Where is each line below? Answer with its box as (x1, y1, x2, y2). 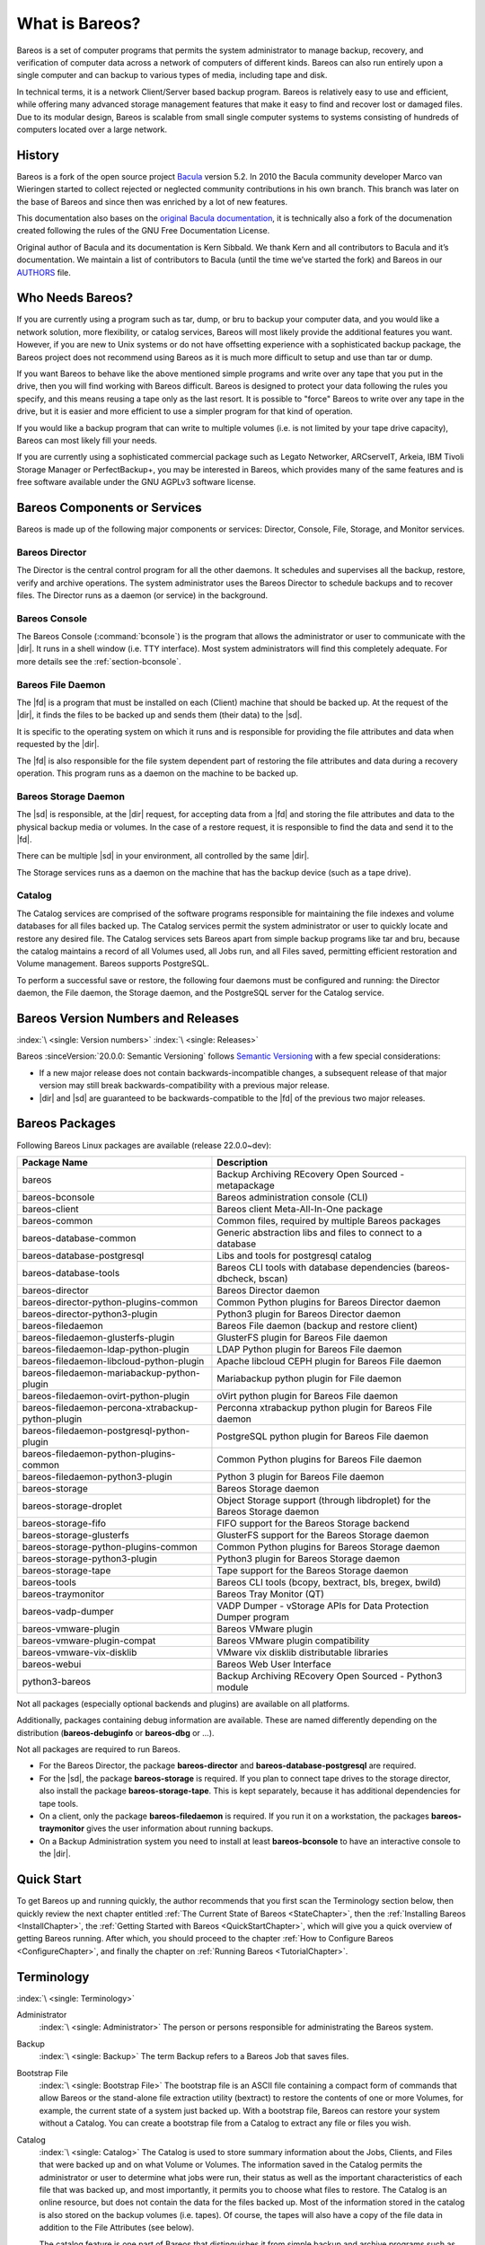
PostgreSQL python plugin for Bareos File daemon (216, 1430, 429, 1442)
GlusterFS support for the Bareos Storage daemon (216, 1528, 429, 1541)
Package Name (22, 1156, 89, 1168)
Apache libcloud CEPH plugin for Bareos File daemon (216, 1354, 442, 1367)
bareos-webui (22, 1658, 82, 1670)
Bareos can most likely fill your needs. (16, 435, 157, 445)
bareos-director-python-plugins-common (22, 1296, 198, 1308)
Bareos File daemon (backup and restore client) (216, 1319, 418, 1332)
